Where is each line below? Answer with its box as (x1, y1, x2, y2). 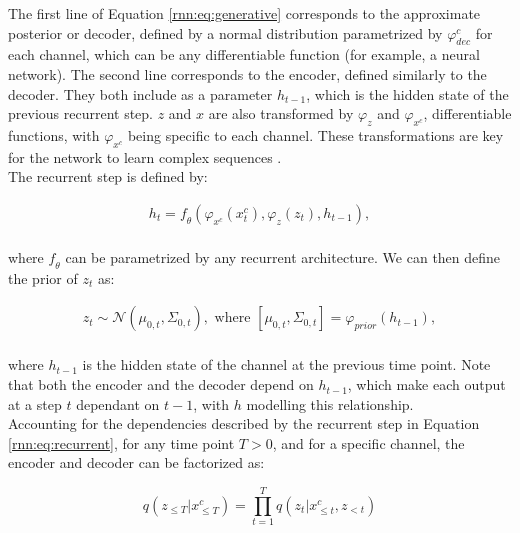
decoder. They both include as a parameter (8, 83, 273, 104)
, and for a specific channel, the (272, 432, 465, 453)
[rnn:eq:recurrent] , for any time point (8, 432, 235, 453)
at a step (8, 393, 62, 414)
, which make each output (347, 374, 506, 395)
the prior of (8, 267, 78, 288)
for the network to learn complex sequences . (8, 146, 282, 167)
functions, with (8, 124, 100, 145)
